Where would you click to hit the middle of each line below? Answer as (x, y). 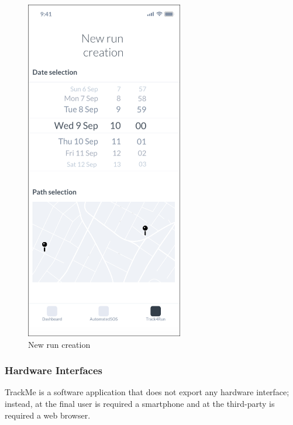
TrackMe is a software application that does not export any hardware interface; (147, 392)
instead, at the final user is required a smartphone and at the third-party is (140, 403)
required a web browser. (48, 415)
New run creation (59, 344)
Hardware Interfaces (54, 370)
